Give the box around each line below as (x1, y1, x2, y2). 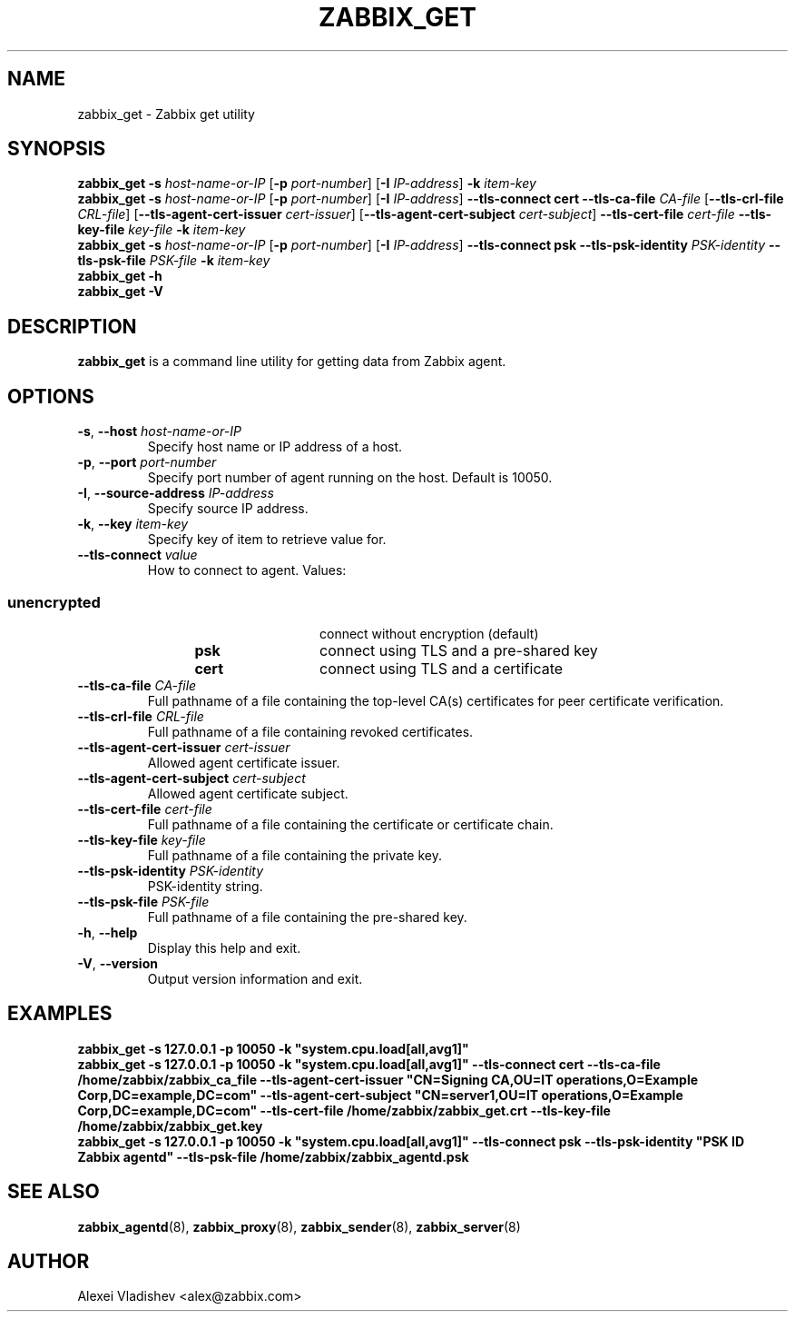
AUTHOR (7, 1249, 90, 1273)
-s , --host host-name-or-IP (77, 423, 241, 440)
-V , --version (77, 955, 158, 971)
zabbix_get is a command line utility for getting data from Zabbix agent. (77, 353, 506, 370)
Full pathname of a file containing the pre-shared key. (147, 908, 467, 925)
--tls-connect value (77, 547, 198, 563)
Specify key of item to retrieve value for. (147, 531, 387, 548)
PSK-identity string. (147, 878, 263, 894)
